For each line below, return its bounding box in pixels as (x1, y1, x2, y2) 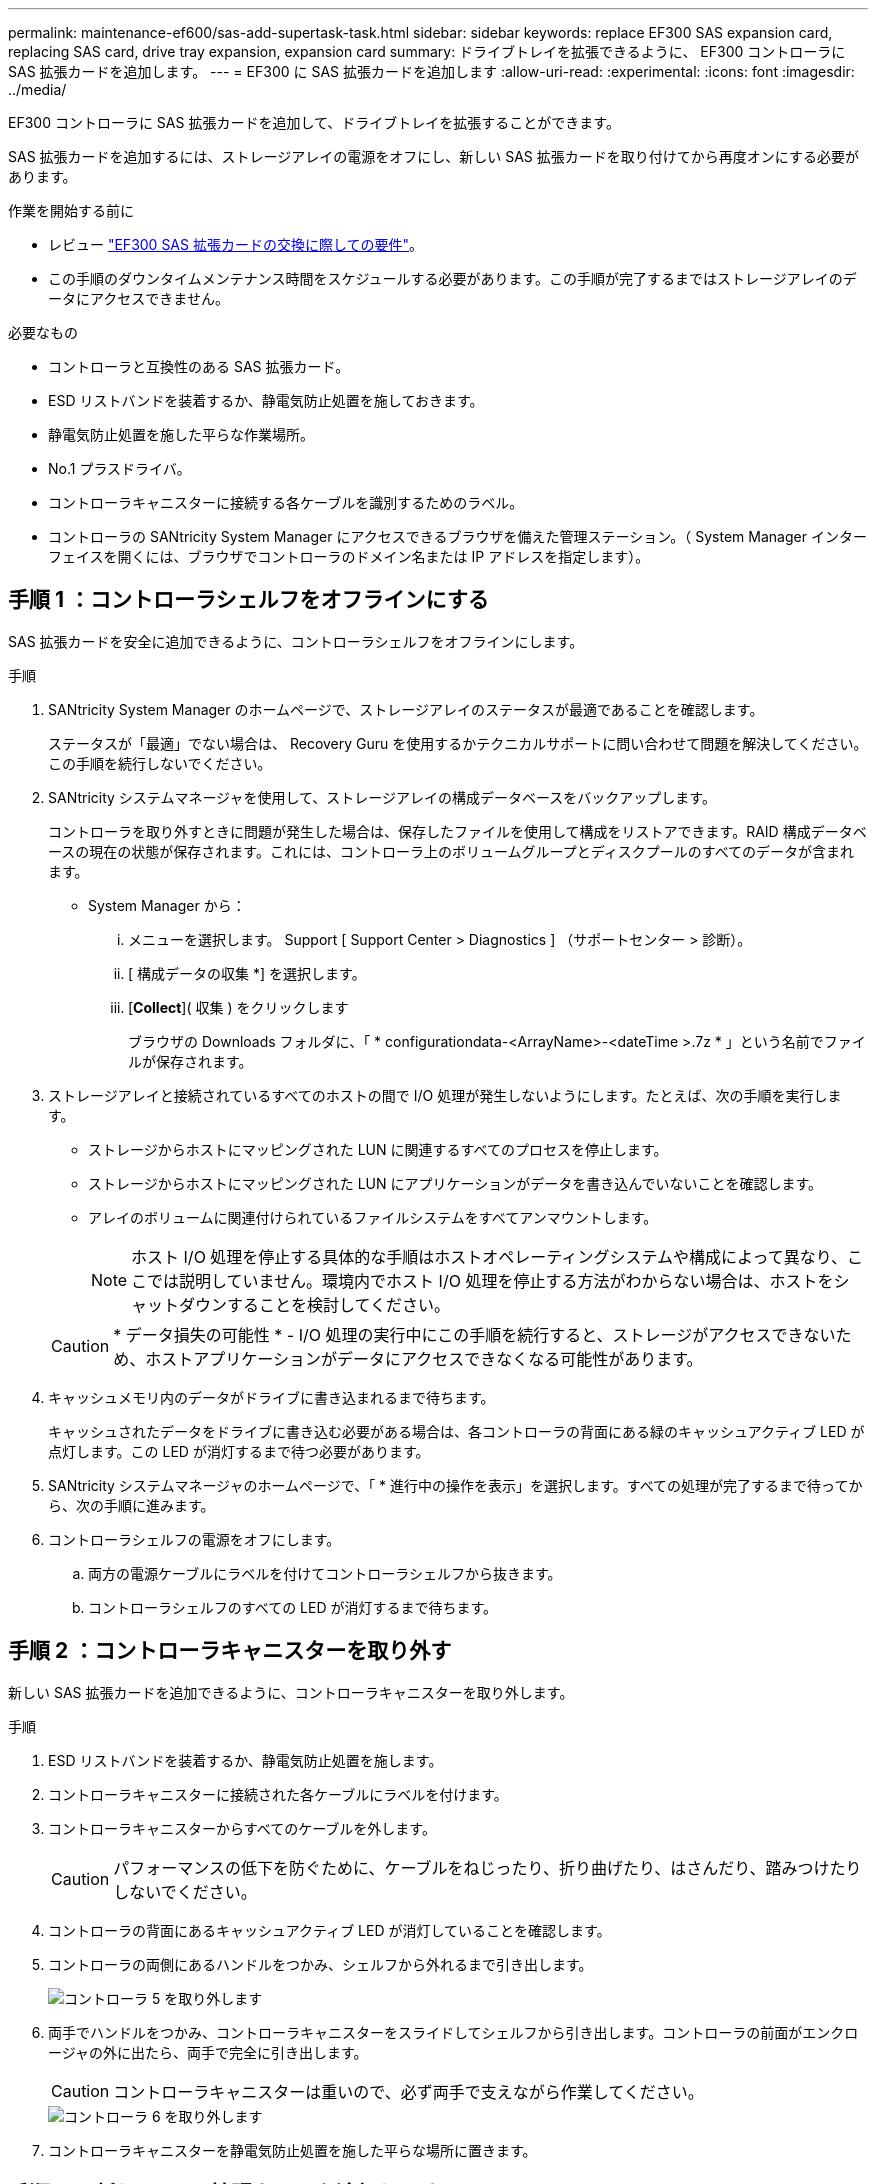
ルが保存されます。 (128, 1052, 253, 1070)
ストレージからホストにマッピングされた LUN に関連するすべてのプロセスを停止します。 (88, 1140, 668, 1158)
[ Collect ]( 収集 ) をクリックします (128, 998, 349, 1016)
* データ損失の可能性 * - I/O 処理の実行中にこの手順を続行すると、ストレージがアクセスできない (113, 1324, 836, 1345)
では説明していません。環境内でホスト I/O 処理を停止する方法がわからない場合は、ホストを (147, 1270, 834, 1291)
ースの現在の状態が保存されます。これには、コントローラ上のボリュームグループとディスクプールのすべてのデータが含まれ (48, 842, 855, 860)
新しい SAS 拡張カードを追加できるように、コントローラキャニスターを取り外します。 (8, 1683, 574, 1701)
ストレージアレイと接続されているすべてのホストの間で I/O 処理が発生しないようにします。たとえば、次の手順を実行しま (48, 1086, 842, 1104)
